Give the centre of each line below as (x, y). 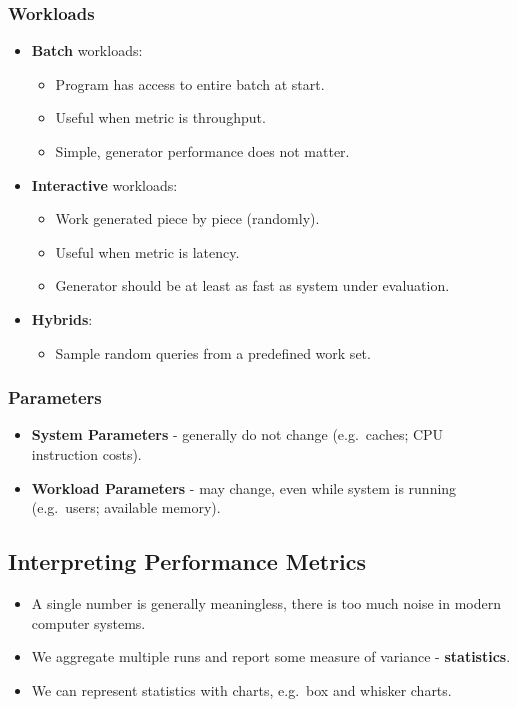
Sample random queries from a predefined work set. (213, 352)
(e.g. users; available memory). (126, 507)
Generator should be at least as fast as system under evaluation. (252, 285)
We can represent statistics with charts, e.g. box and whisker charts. (241, 689)
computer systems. (88, 622)
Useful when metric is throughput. (160, 117)
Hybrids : (62, 318)
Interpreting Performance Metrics (187, 561)
